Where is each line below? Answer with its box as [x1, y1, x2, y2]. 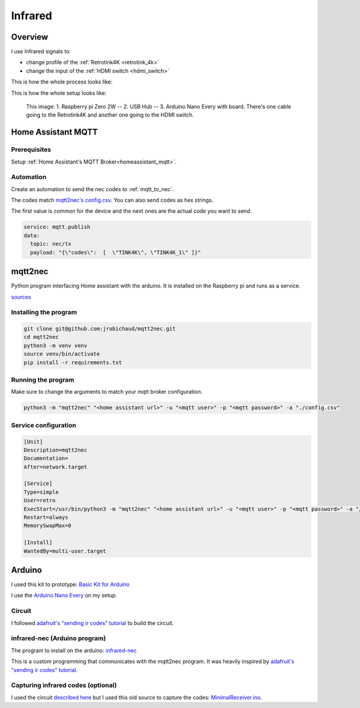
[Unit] [23, 438, 43, 445]
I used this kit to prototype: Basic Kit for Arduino [11, 581, 130, 588]
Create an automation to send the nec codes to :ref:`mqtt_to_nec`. [11, 185, 174, 192]
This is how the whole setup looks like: [11, 89, 107, 96]
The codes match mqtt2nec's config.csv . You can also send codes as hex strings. [11, 197, 214, 204]
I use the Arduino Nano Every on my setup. [11, 592, 117, 599]
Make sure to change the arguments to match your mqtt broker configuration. [11, 388, 203, 395]
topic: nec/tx [30, 240, 72, 248]
